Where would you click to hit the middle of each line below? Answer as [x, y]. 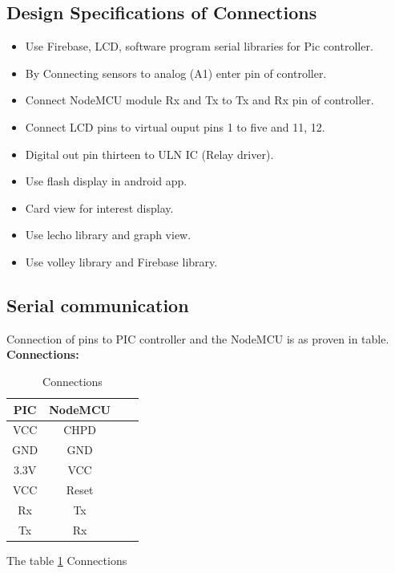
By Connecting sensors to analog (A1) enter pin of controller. [176, 73]
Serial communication [98, 305]
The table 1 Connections [67, 560]
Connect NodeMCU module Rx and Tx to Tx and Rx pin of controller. [200, 100]
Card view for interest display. [99, 207]
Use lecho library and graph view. [108, 235]
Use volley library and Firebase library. [121, 261]
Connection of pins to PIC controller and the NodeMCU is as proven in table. [198, 338]
